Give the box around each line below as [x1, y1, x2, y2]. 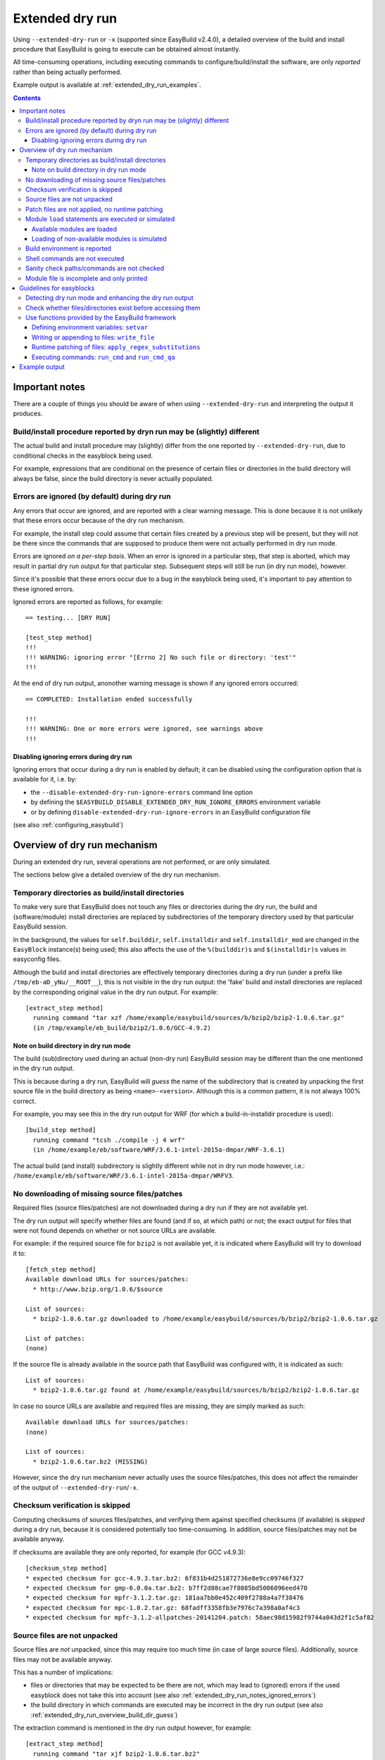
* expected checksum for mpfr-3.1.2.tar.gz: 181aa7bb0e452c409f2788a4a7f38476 [25, 1594, 304, 1602]
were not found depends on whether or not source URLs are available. [13, 1226, 217, 1235]
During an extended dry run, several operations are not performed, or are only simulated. [13, 857, 271, 866]
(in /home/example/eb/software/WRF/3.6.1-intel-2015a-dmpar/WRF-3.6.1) [32, 1146, 286, 1154]
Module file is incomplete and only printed [25, 274, 148, 282]
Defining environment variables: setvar [32, 323, 149, 332]
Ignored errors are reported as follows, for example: [13, 597, 163, 605]
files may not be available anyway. [13, 1655, 113, 1664]
